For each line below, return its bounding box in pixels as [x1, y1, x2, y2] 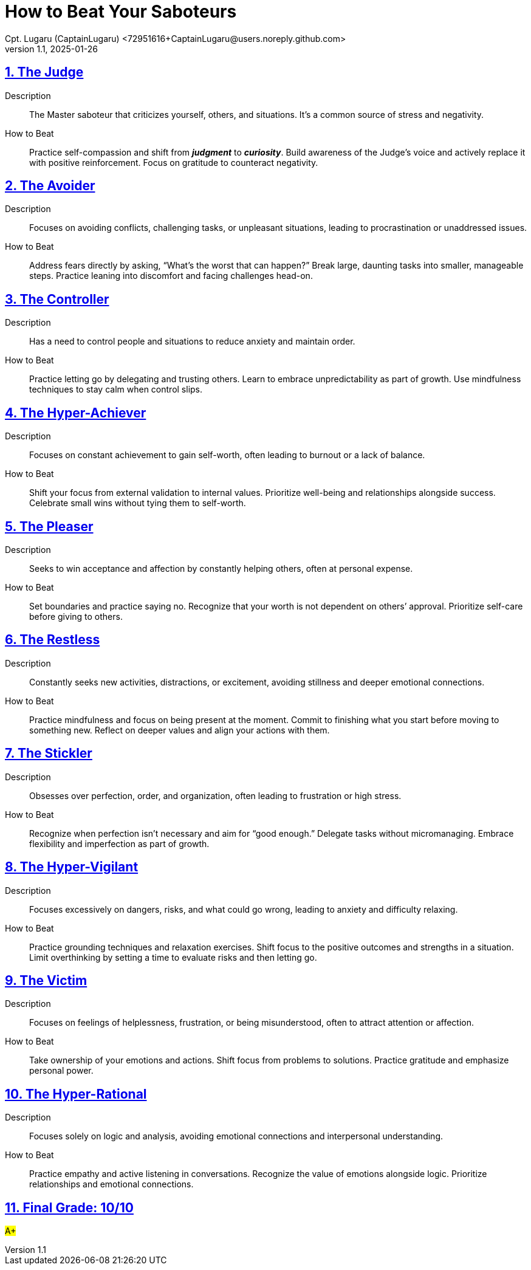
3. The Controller [5, 291, 109, 307]
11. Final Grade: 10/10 [5, 1200, 134, 1215]
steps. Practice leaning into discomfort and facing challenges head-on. [29, 270, 313, 281]
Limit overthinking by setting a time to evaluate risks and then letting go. [29, 952, 317, 963]
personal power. [29, 1065, 94, 1076]
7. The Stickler [5, 746, 92, 761]
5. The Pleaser [5, 518, 94, 534]
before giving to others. [29, 611, 123, 622]
